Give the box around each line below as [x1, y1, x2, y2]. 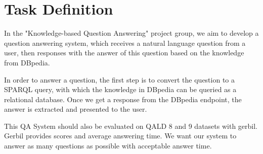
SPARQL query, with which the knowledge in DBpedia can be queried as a [4, 84, 237, 95]
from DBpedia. [4, 57, 50, 67]
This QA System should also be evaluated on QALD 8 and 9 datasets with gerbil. [4, 120, 257, 131]
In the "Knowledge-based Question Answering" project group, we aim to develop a [4, 28, 259, 38]
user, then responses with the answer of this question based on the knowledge [4, 47, 244, 58]
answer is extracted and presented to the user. [4, 104, 147, 114]
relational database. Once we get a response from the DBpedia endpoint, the [4, 94, 242, 104]
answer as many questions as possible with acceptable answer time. [4, 140, 212, 151]
